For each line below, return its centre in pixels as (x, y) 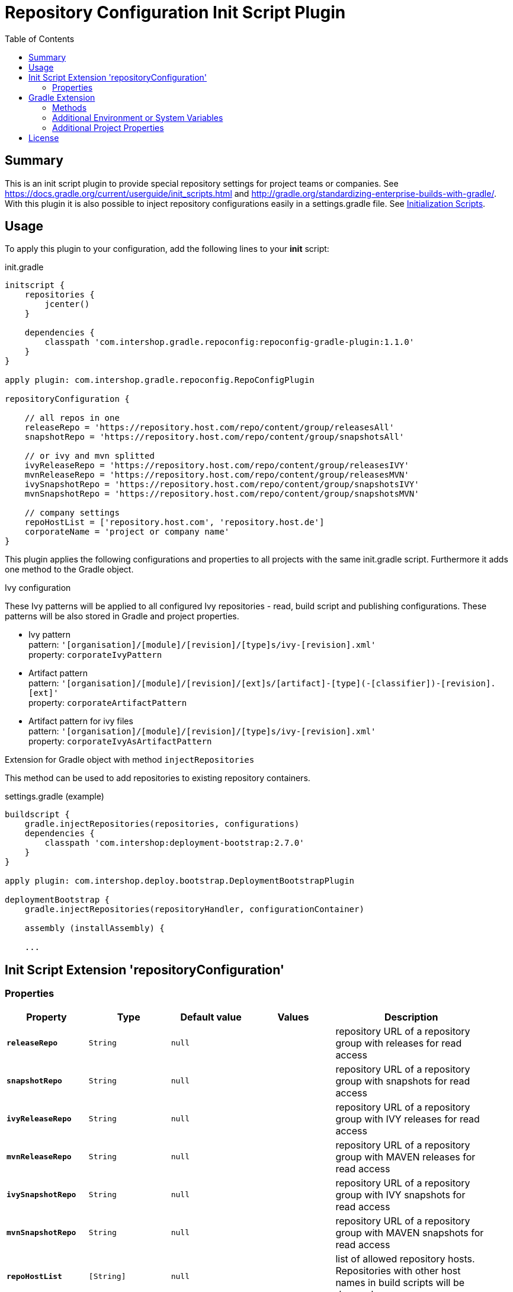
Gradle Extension (62, 97)
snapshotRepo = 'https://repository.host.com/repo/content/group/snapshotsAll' (214, 437)
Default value (211, 1017)
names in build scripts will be (400, 1282)
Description (411, 1017)
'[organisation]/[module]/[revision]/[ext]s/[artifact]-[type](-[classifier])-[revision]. (278, 684)
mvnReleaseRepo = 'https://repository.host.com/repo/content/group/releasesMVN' (217, 475)
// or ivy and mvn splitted (89, 456)
